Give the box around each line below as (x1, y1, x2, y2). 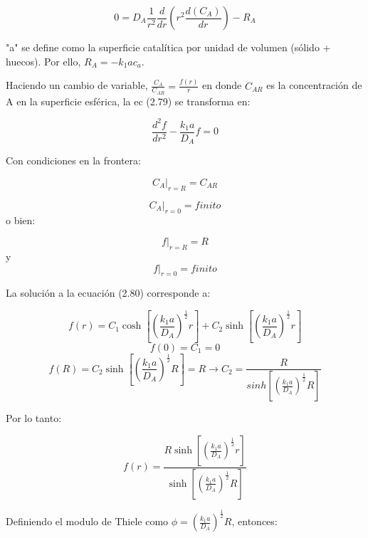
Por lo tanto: (6, 411, 62, 426)
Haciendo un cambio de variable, (6, 78, 148, 93)
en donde (202, 78, 242, 93)
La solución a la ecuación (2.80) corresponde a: (6, 285, 211, 300)
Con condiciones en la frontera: (6, 153, 141, 168)
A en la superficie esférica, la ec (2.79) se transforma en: (6, 93, 251, 108)
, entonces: (231, 514, 278, 529)
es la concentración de (266, 78, 362, 93)
